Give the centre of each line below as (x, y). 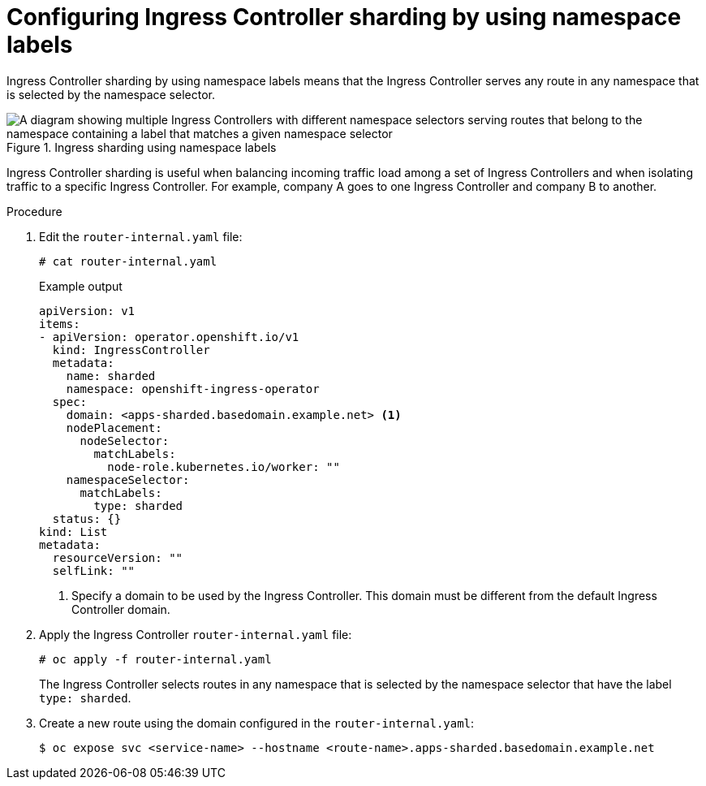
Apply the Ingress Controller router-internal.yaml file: (196, 634)
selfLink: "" (94, 570)
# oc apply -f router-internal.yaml (155, 659)
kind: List (73, 531)
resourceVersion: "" (118, 557)
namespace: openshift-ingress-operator (193, 389)
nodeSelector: (125, 441)
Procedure (34, 211)
